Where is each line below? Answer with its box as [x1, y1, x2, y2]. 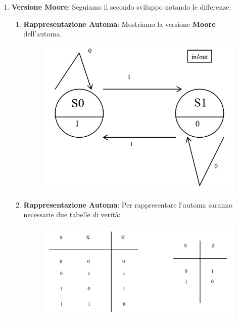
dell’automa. [23, 28, 62, 39]
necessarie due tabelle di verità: [23, 209, 121, 220]
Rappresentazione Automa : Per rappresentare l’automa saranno [23, 199, 232, 210]
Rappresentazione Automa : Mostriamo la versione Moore [23, 18, 216, 29]
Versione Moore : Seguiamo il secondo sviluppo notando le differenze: [11, 2, 231, 12]
